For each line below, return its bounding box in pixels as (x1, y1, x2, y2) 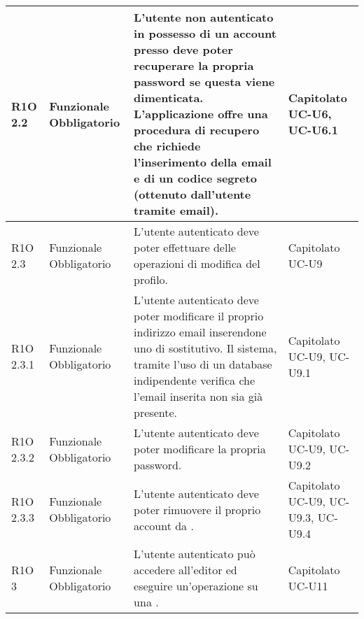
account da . (134, 517, 194, 534)
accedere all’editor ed (134, 562, 237, 578)
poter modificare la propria (134, 441, 266, 457)
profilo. (134, 271, 169, 287)
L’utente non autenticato (134, 9, 274, 25)
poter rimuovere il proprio (134, 501, 261, 518)
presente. (134, 404, 177, 420)
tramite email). (134, 202, 219, 218)
